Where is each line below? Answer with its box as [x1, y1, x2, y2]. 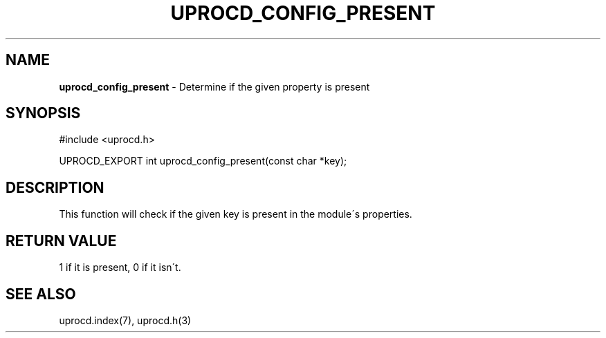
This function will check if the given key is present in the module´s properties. [59, 208, 412, 220]
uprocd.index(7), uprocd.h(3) [59, 314, 192, 326]
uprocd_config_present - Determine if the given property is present [59, 80, 370, 93]
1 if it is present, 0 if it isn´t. [59, 261, 181, 274]
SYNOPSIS [6, 104, 81, 122]
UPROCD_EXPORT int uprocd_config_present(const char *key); [59, 155, 347, 167]
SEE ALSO [6, 285, 76, 303]
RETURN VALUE [6, 232, 117, 250]
